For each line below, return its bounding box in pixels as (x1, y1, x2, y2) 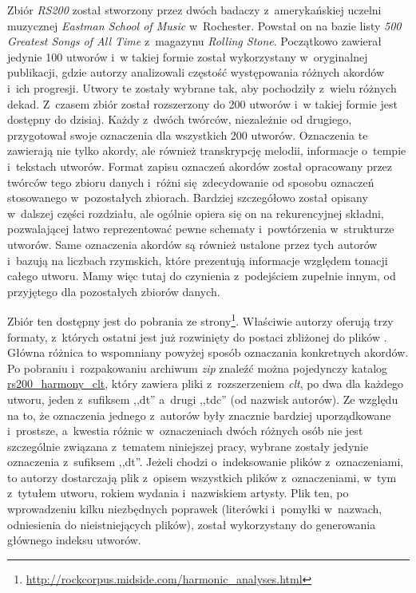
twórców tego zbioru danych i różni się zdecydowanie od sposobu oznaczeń (7, 173, 374, 190)
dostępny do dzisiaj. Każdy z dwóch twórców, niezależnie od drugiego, (7, 111, 352, 128)
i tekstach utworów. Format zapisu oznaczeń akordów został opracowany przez (7, 157, 393, 174)
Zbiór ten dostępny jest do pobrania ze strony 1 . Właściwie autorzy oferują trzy (7, 310, 394, 329)
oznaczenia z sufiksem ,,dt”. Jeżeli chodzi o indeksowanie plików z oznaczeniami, (7, 453, 404, 470)
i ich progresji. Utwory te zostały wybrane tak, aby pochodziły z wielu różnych (7, 79, 397, 96)
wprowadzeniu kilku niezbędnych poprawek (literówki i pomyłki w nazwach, (7, 500, 382, 517)
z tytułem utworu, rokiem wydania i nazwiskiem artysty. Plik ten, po (7, 484, 349, 501)
